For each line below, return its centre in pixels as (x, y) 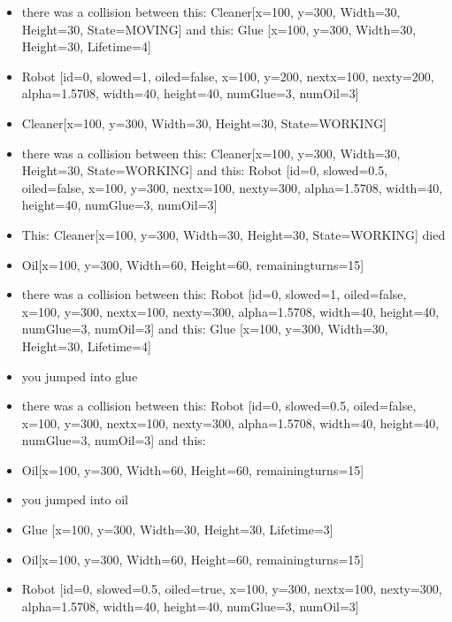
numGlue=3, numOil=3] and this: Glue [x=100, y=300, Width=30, (205, 329)
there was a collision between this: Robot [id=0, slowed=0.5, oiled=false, (219, 406)
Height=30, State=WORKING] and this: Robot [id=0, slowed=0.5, (205, 170)
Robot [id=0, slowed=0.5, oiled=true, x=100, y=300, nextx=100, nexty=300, (232, 589)
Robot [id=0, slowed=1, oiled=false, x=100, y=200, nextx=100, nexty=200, (228, 76)
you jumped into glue (80, 376)
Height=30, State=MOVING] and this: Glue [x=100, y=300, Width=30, (219, 29)
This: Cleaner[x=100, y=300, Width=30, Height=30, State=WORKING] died (234, 234)
